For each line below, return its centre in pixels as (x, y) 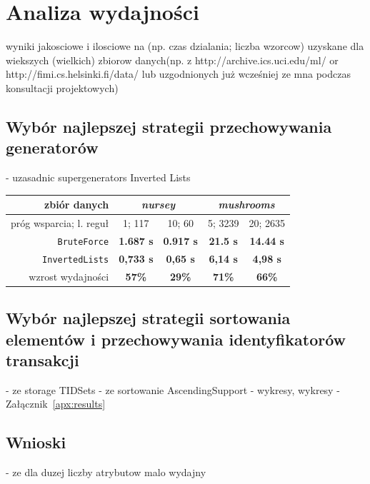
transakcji (42, 359)
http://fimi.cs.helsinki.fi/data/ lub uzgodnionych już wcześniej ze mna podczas (178, 74)
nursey (159, 205)
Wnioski (36, 442)
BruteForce (83, 242)
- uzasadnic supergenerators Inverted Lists (98, 177)
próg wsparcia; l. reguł (60, 223)
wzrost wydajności (69, 276)
